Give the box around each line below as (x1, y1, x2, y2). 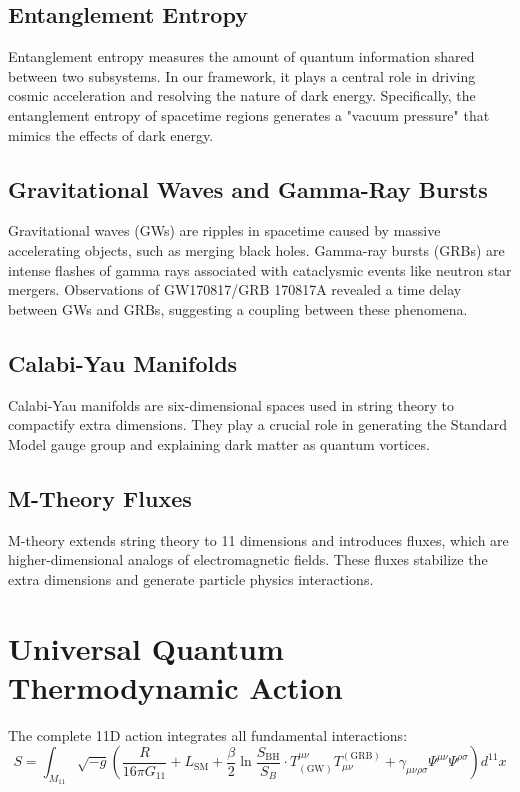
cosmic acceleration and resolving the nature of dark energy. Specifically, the (8, 85, 476, 106)
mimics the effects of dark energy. (8, 124, 214, 145)
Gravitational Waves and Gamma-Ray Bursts (8, 173, 488, 204)
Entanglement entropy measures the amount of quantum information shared (8, 46, 475, 67)
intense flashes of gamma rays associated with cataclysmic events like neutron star (8, 259, 512, 280)
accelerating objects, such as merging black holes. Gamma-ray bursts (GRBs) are (8, 239, 505, 260)
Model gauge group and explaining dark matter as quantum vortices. (8, 433, 430, 454)
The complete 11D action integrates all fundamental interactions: (8, 724, 408, 745)
